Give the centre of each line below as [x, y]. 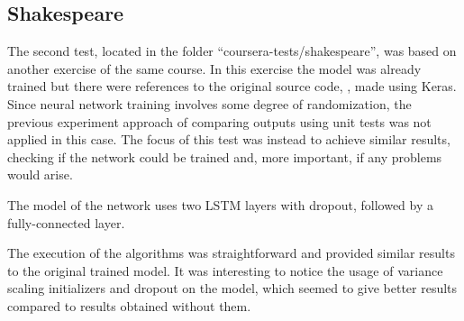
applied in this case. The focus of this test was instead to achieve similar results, [229, 139]
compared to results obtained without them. [129, 305]
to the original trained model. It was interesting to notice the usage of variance [225, 270]
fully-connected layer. [66, 222]
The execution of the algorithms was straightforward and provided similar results [231, 253]
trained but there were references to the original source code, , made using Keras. [232, 86]
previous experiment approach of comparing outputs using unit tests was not [219, 121]
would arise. [40, 174]
